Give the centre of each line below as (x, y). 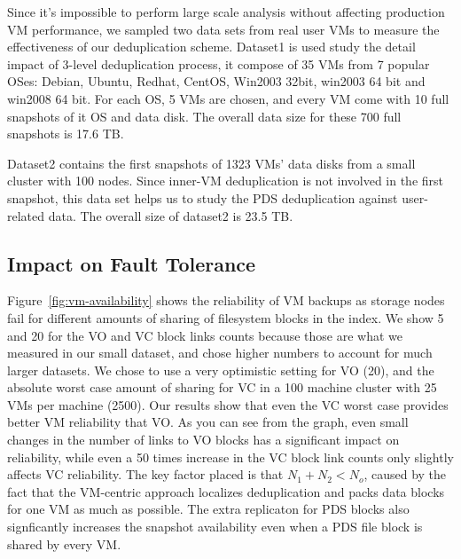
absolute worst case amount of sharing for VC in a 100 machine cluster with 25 (222, 387)
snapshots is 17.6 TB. (66, 134)
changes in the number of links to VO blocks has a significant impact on (203, 440)
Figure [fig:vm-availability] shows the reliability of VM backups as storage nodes (226, 300)
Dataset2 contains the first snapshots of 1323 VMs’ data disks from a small (211, 163)
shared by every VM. (64, 543)
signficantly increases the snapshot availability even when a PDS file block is (215, 527)
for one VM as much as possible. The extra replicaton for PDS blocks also (208, 509)
